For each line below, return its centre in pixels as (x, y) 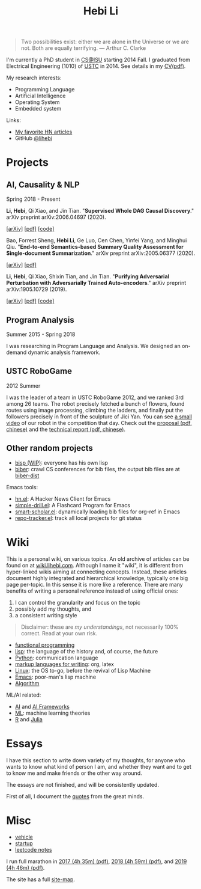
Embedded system (38, 109)
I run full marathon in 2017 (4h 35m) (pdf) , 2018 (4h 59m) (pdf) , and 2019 (97, 861)
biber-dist (27, 475)
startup (24, 843)
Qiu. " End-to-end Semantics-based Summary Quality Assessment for (95, 247)
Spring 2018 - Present (33, 199)
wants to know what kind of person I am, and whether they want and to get (99, 766)
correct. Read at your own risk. (59, 633)
